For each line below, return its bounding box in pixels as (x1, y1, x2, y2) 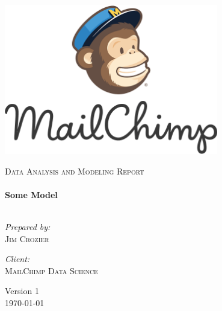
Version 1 (5, 284, 39, 297)
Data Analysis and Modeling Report (5, 164, 144, 177)
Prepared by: (5, 220, 51, 233)
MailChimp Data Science (5, 264, 98, 277)
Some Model (5, 188, 58, 200)
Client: (5, 252, 30, 265)
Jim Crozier (5, 232, 49, 245)
